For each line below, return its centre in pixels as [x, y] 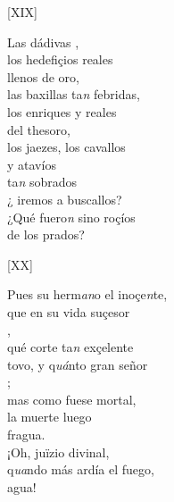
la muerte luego [50, 417]
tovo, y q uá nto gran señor [78, 364]
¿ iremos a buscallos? [65, 199]
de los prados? [46, 234]
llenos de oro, [44, 76]
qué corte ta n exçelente [70, 347]
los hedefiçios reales [60, 59]
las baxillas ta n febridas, [74, 94]
